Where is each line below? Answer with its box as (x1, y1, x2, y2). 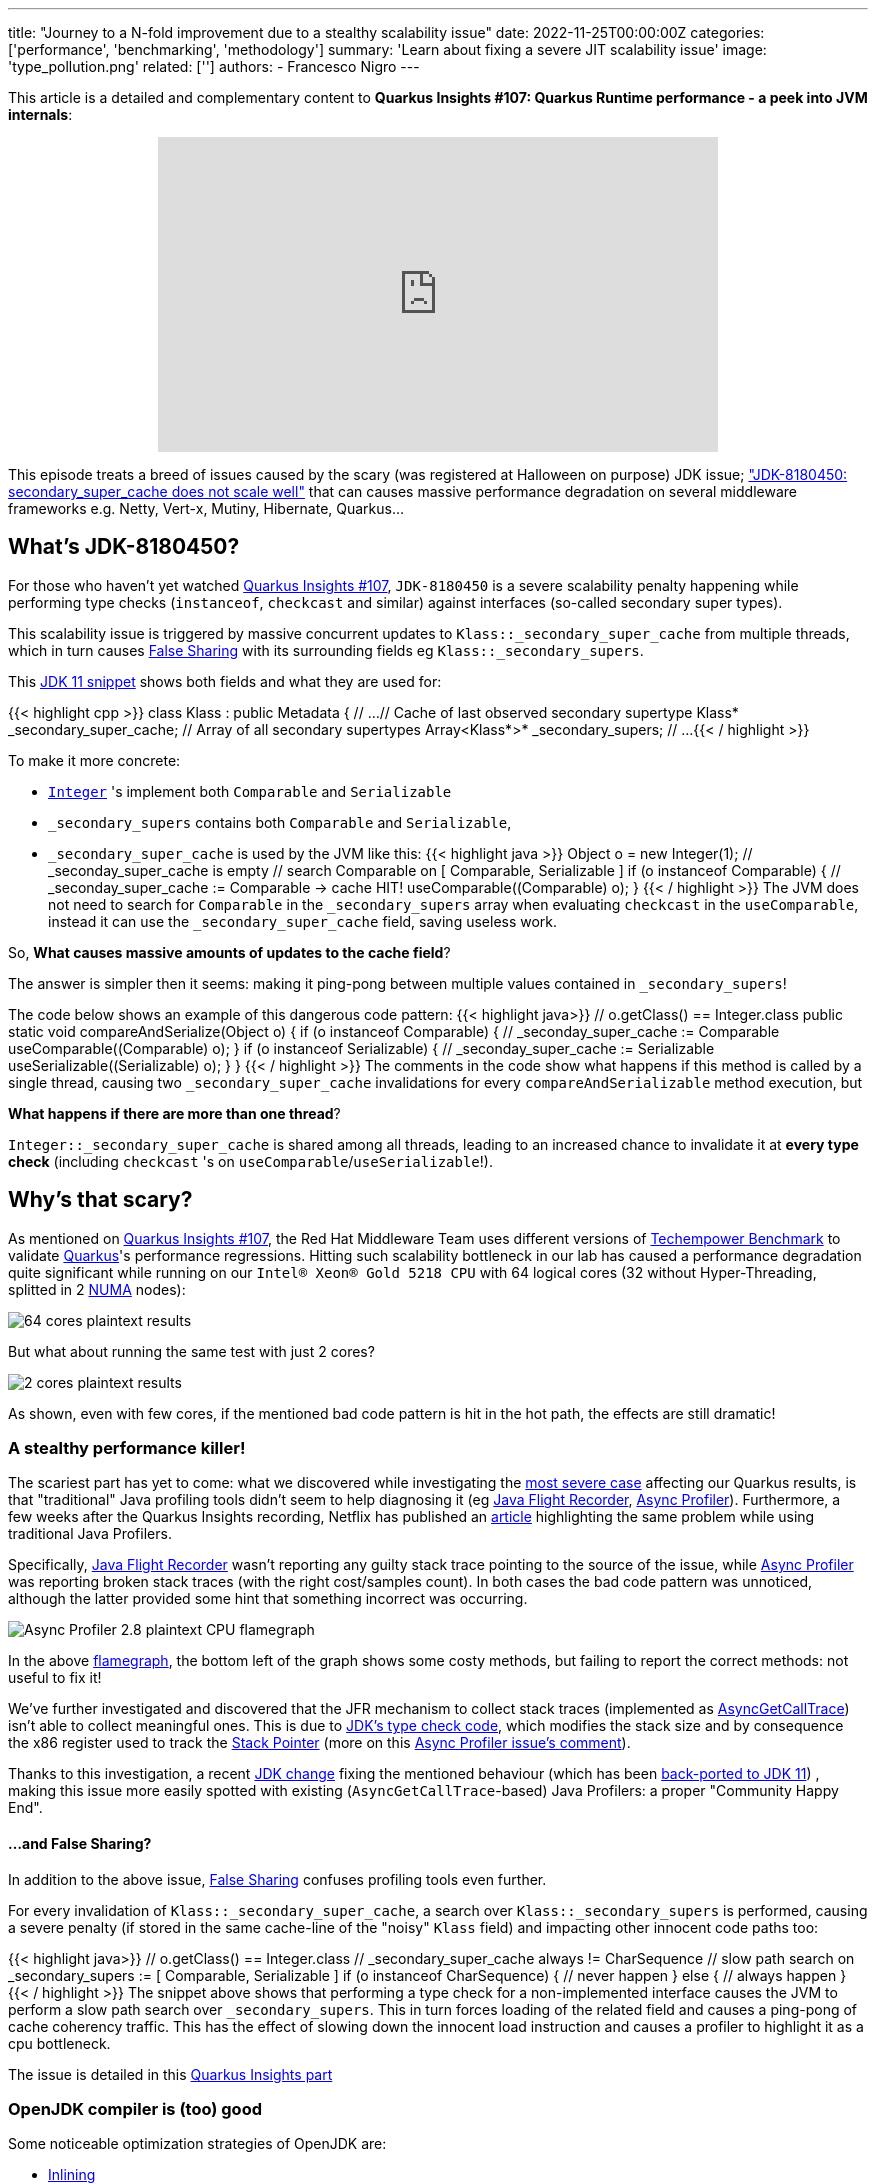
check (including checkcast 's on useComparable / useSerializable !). (8, 1152, 493, 1170)
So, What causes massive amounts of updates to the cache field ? (8, 943, 451, 961)
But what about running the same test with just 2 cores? (8, 1342, 375, 1360)
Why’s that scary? (8, 1187, 193, 1213)
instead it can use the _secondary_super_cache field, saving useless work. (48, 912, 558, 930)
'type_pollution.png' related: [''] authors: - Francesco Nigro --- (8, 58, 420, 75)
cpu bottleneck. (8, 2034, 111, 2052)
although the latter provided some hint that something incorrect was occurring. (8, 1590, 528, 1608)
